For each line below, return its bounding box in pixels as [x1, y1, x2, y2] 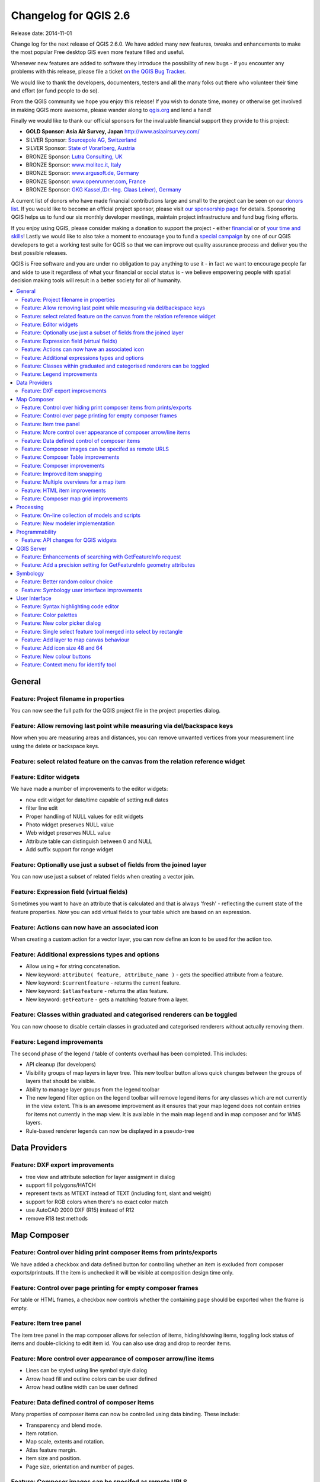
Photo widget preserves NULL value [25, 821, 114, 828]
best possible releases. [11, 249, 68, 256]
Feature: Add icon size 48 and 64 [21, 644, 103, 651]
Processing [16, 503, 44, 510]
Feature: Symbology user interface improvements [21, 586, 142, 593]
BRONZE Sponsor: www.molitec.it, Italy [25, 161, 121, 168]
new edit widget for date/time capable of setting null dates [25, 796, 169, 803]
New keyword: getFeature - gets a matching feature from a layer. [25, 996, 189, 1003]
